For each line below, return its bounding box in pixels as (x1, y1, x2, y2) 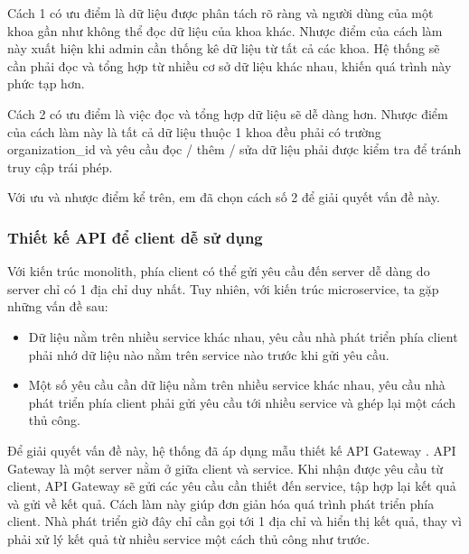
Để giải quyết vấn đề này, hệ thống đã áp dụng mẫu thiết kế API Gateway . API (7, 440, 456, 459)
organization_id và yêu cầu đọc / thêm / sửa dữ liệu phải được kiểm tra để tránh (7, 140, 462, 159)
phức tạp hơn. (7, 74, 85, 93)
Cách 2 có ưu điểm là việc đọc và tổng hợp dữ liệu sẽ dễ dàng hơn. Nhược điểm (7, 104, 448, 123)
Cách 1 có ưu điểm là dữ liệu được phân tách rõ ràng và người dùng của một (7, 4, 434, 22)
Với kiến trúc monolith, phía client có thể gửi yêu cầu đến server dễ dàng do (7, 262, 430, 281)
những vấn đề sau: (7, 297, 108, 316)
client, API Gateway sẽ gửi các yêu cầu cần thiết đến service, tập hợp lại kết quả (7, 476, 456, 495)
